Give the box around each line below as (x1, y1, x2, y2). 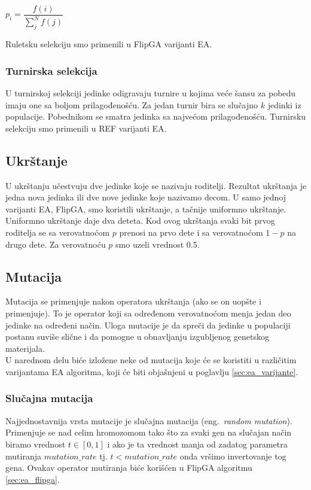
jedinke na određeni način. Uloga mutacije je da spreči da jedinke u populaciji (5, 318, 291, 331)
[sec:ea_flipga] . (5, 473, 60, 485)
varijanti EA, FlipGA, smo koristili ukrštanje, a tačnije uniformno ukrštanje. (5, 202, 286, 215)
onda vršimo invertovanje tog (179, 449, 286, 462)
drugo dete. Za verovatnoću (5, 238, 106, 250)
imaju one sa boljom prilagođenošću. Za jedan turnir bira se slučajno (5, 98, 258, 111)
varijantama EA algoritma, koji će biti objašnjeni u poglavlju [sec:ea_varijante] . (5, 365, 298, 378)
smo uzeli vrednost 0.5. (115, 238, 200, 250)
